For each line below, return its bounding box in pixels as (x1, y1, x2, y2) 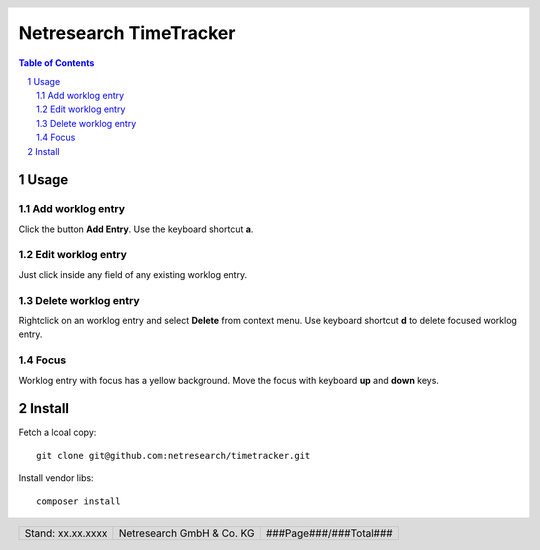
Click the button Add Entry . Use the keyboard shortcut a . (18, 223, 254, 235)
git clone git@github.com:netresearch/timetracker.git (36, 450, 311, 461)
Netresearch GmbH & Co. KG (118, 526, 255, 540)
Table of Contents (18, 57, 95, 69)
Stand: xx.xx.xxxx (24, 526, 108, 540)
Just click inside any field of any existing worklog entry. (18, 268, 248, 280)
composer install (36, 495, 121, 507)
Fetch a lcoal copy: (18, 426, 97, 439)
